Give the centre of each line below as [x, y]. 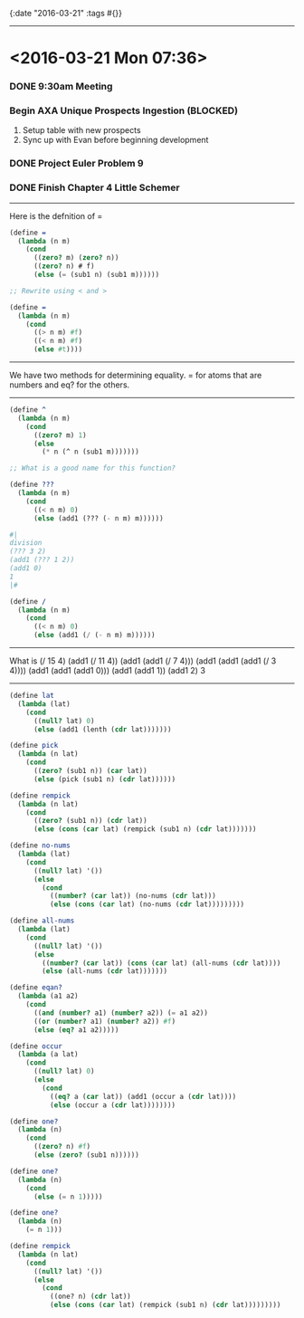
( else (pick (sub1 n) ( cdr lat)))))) [104, 779]
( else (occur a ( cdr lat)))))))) [113, 1105]
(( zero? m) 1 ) [60, 435]
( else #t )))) [58, 349]
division [26, 543]
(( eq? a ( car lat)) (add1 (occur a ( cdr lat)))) [143, 1096]
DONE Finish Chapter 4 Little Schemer [95, 187]
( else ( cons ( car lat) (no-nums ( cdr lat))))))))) [147, 904]
